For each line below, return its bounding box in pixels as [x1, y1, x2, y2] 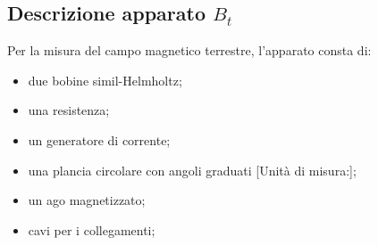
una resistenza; [28, 101, 110, 119]
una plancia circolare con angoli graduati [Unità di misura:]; [28, 160, 357, 179]
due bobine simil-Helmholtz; [28, 70, 182, 89]
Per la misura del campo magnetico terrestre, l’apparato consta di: [7, 41, 372, 60]
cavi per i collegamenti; [28, 220, 155, 239]
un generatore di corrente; [28, 130, 171, 149]
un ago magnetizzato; [28, 191, 146, 209]
